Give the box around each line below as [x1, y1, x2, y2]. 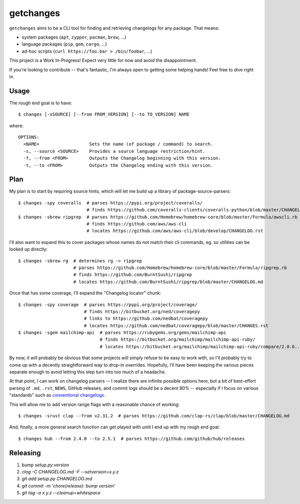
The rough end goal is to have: [9, 100, 72, 106]
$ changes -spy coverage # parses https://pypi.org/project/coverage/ [18, 302, 197, 308]
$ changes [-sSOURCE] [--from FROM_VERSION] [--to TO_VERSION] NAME [18, 112, 189, 117]
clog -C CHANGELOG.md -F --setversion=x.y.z [21, 469, 119, 475]
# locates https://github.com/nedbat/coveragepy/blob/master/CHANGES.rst [83, 323, 268, 328]
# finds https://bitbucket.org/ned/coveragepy [83, 309, 200, 314]
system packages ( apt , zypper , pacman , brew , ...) [21, 34, 127, 40]
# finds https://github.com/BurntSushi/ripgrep [73, 272, 192, 278]
